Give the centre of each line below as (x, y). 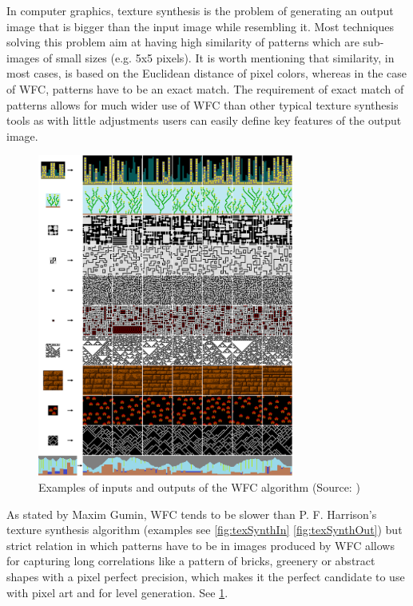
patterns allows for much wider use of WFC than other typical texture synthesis (203, 104)
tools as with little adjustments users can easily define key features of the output (204, 120)
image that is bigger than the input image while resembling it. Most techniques (200, 26)
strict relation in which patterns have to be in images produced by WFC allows (201, 545)
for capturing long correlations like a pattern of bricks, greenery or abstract (191, 561)
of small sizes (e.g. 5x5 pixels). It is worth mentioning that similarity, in (218, 57)
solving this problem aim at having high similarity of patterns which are (183, 42)
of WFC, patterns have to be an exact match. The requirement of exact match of (205, 88)
